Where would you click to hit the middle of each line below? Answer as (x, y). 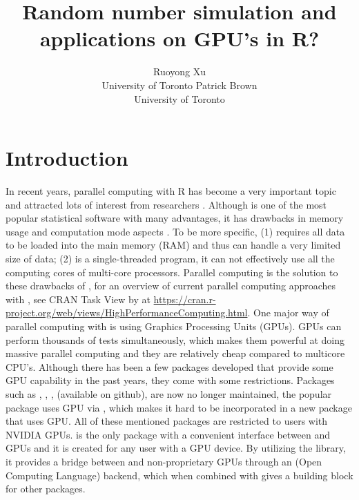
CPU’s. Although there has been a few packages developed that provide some (169, 366)
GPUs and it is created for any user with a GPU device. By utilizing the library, (176, 448)
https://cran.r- (185, 299)
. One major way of (288, 312)
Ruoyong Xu (179, 71)
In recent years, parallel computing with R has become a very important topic (171, 191)
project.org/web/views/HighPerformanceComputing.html (127, 312)
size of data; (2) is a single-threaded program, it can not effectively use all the (170, 258)
